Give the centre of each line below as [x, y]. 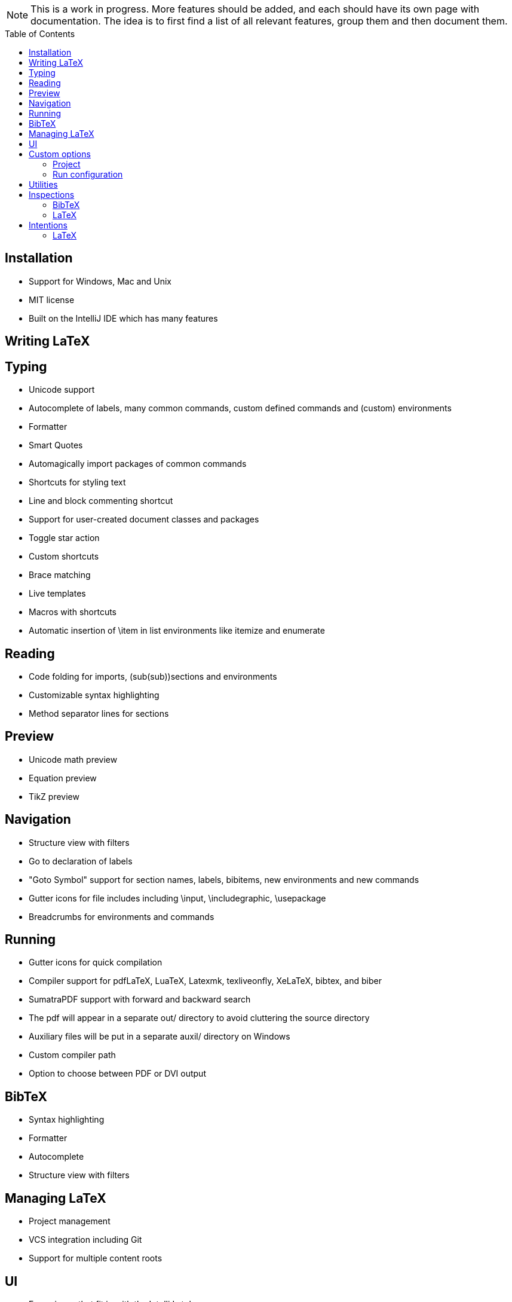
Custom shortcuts [64, 557]
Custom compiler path [72, 1055]
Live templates [57, 594]
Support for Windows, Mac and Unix [100, 281]
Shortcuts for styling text [77, 482]
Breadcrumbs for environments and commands [122, 916]
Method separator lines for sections [99, 713]
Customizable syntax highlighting [94, 695]
